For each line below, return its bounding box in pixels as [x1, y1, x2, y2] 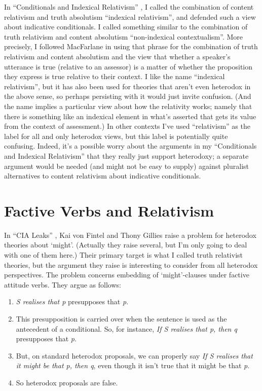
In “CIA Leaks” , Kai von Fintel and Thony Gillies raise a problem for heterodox [4, 229, 256, 240]
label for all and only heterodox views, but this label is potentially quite [4, 130, 228, 141]
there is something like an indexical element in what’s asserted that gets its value [4, 111, 256, 121]
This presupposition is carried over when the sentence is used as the [16, 313, 227, 324]
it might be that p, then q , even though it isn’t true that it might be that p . [16, 360, 250, 371]
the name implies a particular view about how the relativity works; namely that [4, 100, 252, 111]
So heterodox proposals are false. [16, 377, 118, 387]
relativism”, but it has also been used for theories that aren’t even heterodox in [4, 81, 251, 91]
